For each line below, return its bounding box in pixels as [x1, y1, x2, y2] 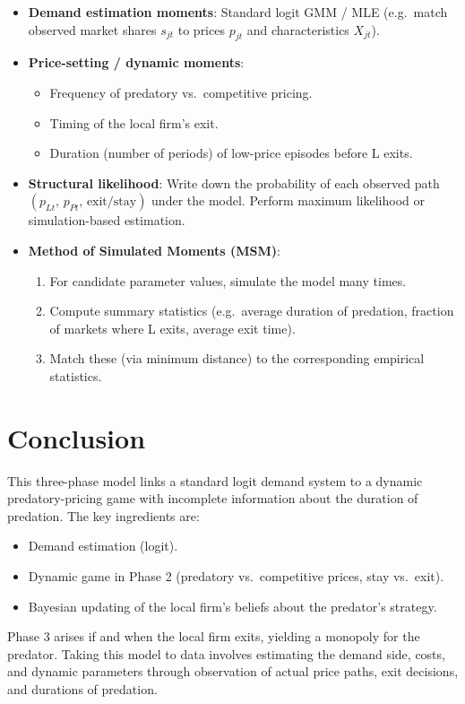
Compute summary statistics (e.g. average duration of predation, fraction [49, 301, 454, 320]
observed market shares [28, 20, 157, 39]
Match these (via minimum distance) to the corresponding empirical [49, 349, 425, 368]
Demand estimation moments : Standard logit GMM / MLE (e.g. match [28, 3, 448, 21]
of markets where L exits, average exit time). [49, 318, 296, 337]
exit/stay [86, 196, 137, 209]
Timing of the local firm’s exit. [49, 113, 219, 132]
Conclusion [7, 419, 146, 456]
